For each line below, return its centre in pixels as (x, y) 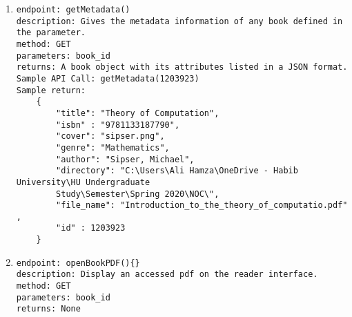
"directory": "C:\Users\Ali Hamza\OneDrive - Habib (177, 171)
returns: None (48, 309)
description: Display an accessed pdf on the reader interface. (167, 275)
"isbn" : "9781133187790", (118, 125)
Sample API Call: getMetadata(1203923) (108, 78)
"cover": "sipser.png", (110, 136)
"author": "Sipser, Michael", (125, 159)
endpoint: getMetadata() (73, 10)
